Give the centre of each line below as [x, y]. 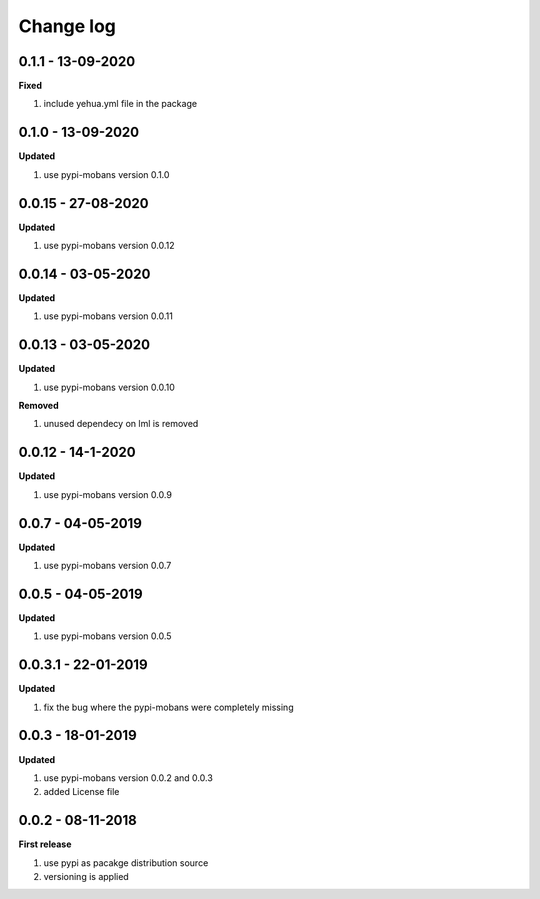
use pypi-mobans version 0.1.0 [106, 174]
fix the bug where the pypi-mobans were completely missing [168, 707]
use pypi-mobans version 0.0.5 [107, 636]
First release [45, 844]
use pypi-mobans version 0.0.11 [108, 316]
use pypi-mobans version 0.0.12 [109, 246]
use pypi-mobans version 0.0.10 [109, 387]
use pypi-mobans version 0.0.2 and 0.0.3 [128, 777]
